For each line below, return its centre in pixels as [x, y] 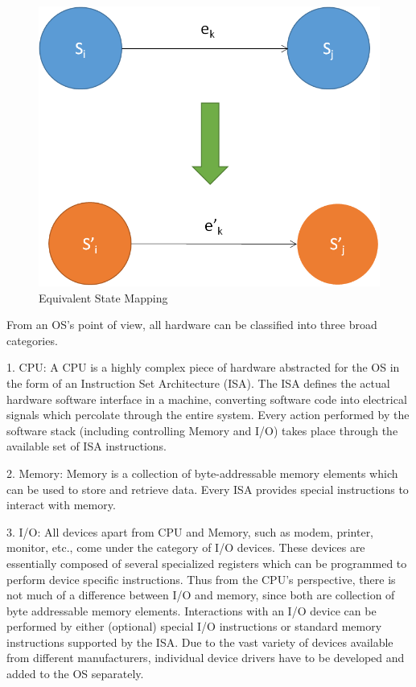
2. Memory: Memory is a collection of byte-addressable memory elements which [202, 473]
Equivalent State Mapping [103, 297]
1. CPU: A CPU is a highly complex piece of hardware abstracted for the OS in [203, 367]
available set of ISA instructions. [86, 446]
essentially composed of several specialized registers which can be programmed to [207, 563]
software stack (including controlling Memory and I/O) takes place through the [202, 430]
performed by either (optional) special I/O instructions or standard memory [194, 626]
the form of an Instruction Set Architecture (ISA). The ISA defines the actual [198, 383]
